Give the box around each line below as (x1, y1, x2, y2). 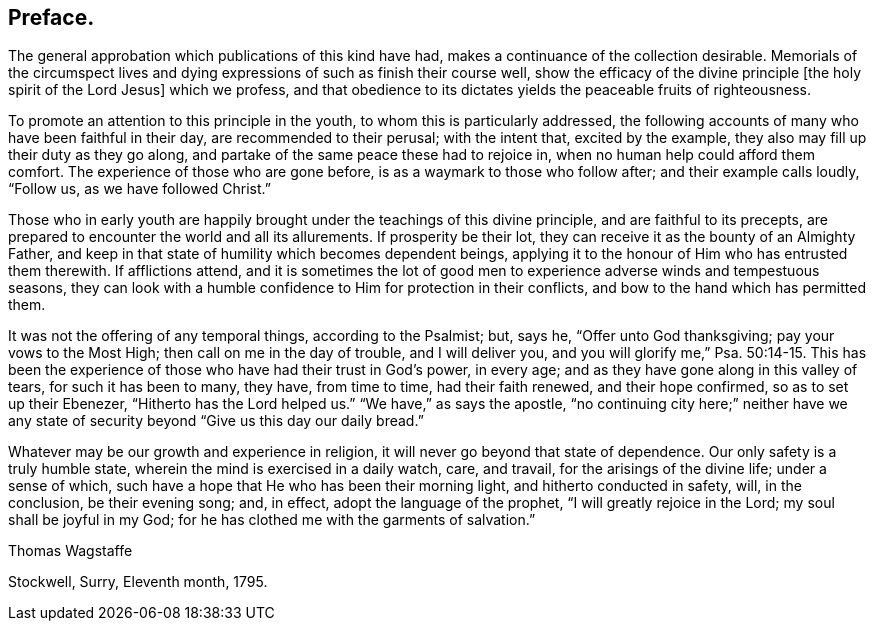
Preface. (8, 5, 95, 30)
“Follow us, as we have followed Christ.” (8, 180, 271, 198)
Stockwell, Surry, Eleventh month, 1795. (8, 573, 268, 591)
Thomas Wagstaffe (8, 542, 133, 560)
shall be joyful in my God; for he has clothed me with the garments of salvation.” (8, 511, 536, 529)
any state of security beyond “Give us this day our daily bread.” (8, 412, 424, 430)
